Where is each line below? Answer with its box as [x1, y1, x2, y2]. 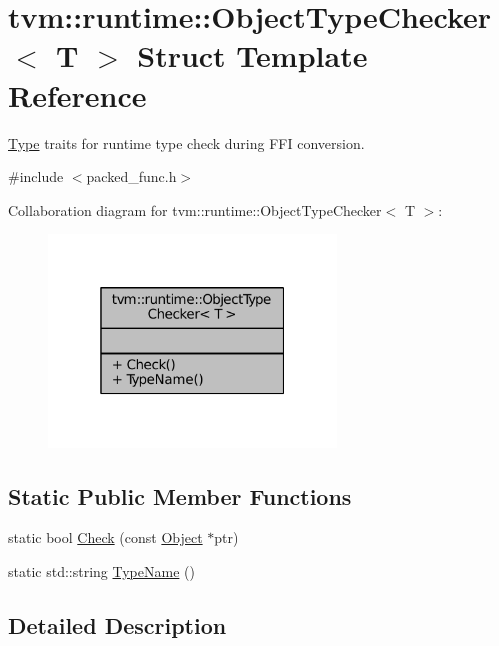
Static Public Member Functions [8, 480, 352, 511]
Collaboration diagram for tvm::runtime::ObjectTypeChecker [8, 199, 382, 220]
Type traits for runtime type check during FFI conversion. [8, 132, 365, 153]
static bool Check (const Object [8, 527, 203, 548]
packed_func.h [86, 166, 177, 187]
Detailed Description [8, 609, 227, 640]
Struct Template [137, 35, 368, 76]
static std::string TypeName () [8, 560, 195, 581]
